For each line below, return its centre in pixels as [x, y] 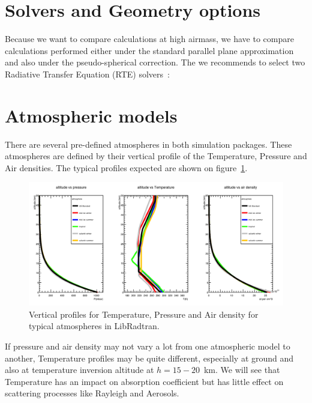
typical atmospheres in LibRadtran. [94, 326]
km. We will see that [242, 370]
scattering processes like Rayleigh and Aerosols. [92, 393]
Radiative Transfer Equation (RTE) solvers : [87, 74]
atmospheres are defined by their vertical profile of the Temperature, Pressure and [156, 156]
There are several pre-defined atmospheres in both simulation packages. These [148, 144]
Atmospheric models [91, 115]
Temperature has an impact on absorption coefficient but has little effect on [144, 381]
